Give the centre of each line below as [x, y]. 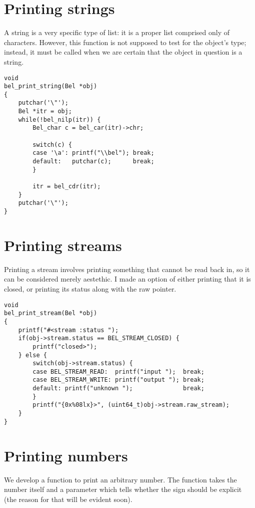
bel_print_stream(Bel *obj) [51, 313]
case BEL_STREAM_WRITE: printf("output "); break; [118, 380]
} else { [32, 355]
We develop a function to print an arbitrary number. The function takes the [120, 479]
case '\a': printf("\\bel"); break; [93, 153]
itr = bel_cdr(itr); [67, 187]
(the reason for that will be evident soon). [68, 499]
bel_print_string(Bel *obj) [51, 86]
